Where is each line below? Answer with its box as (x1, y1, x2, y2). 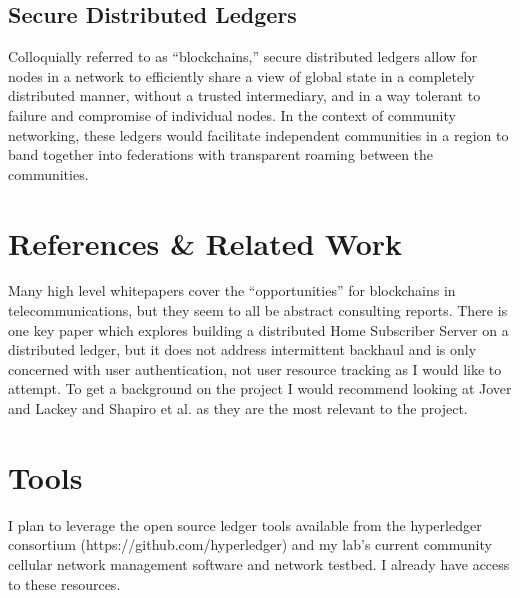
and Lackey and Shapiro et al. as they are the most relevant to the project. (8, 398, 468, 419)
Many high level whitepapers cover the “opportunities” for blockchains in (8, 280, 456, 301)
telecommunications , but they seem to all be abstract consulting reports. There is (8, 300, 508, 321)
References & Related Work (8, 222, 403, 263)
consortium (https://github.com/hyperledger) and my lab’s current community (8, 534, 492, 555)
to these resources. (8, 573, 121, 594)
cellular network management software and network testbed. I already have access (8, 553, 510, 574)
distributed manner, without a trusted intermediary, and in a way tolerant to (8, 85, 481, 106)
